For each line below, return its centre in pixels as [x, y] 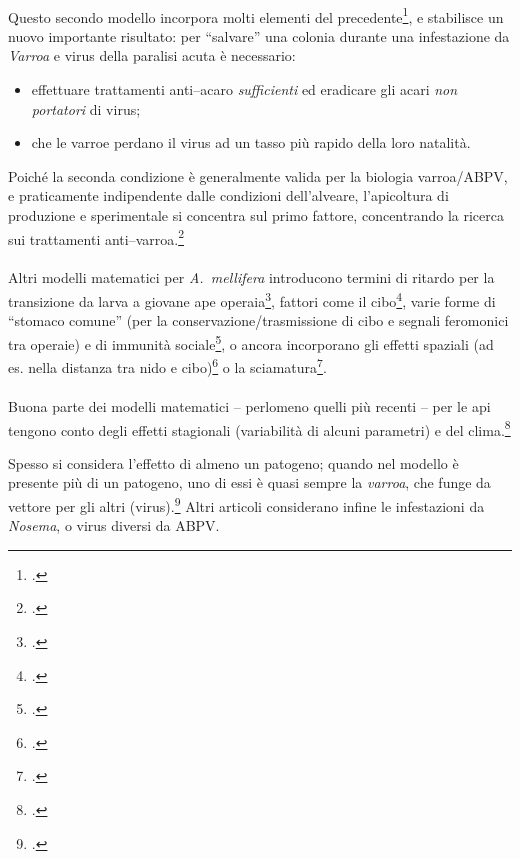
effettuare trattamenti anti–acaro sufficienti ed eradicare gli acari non [244, 89]
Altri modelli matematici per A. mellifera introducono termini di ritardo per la [251, 277]
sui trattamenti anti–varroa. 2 [96, 237]
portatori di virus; [86, 108]
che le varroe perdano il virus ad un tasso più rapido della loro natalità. [251, 142]
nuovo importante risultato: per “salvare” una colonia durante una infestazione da [259, 35]
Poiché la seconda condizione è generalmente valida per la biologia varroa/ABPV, [258, 175]
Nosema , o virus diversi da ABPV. [114, 525]
